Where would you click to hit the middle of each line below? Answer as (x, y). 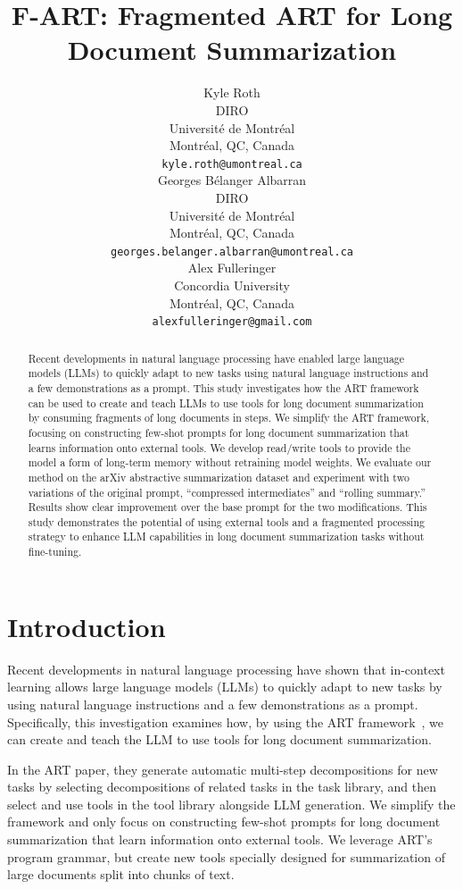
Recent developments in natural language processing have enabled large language (216, 358)
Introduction (87, 626)
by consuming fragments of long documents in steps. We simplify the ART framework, (228, 418)
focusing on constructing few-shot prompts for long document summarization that (219, 432)
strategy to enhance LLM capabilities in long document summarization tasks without (226, 537)
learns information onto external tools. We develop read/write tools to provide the (219, 447)
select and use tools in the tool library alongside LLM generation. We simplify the (231, 804)
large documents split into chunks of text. (121, 874)
